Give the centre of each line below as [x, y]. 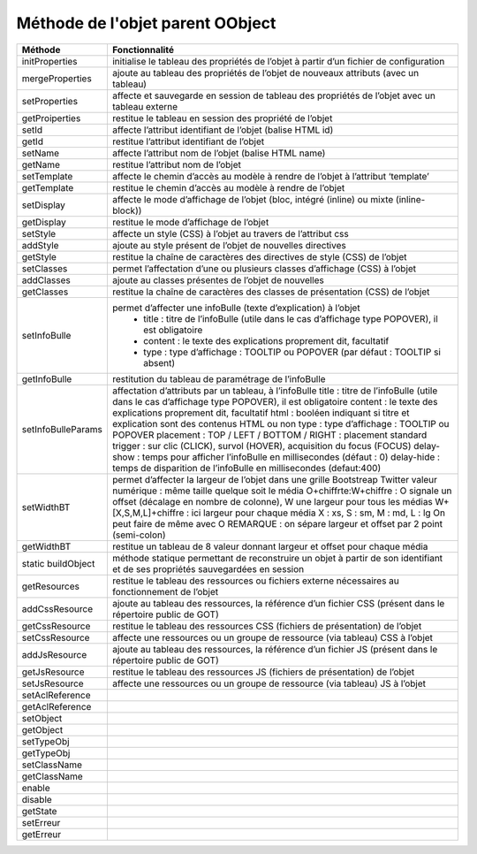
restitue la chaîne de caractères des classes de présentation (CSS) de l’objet [271, 292]
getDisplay [44, 222]
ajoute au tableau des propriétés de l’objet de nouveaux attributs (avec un [265, 72]
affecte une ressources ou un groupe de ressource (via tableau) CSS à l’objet [272, 637]
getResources [50, 586]
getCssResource [56, 626]
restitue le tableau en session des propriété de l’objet [222, 118]
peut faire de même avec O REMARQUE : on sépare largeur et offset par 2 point [277, 523]
